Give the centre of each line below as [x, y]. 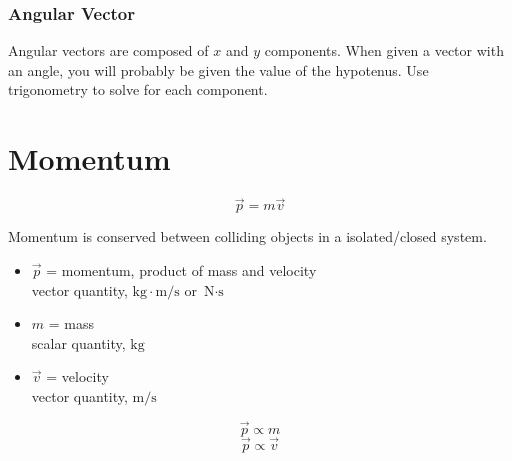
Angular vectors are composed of [108, 50]
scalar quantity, [78, 342]
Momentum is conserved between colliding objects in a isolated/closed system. [247, 236]
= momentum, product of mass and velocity [181, 269]
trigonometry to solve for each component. [138, 89]
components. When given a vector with [384, 50]
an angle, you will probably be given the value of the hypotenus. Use [218, 69]
